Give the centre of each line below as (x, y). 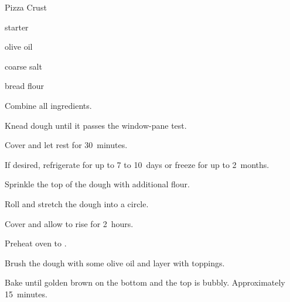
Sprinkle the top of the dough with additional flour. (97, 184)
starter (17, 27)
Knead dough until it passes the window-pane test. (96, 125)
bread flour (24, 86)
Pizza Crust (26, 7)
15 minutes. (26, 294)
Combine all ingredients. (48, 105)
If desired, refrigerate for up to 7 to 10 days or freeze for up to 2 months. (137, 164)
